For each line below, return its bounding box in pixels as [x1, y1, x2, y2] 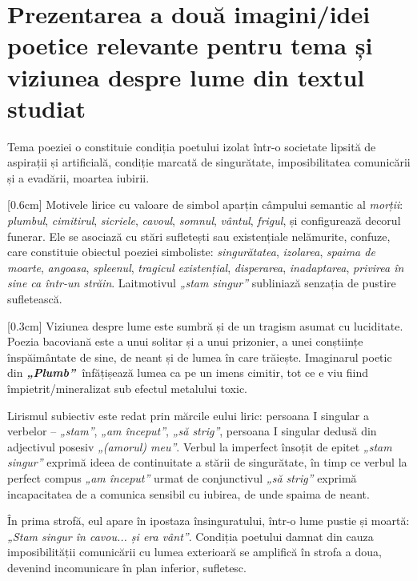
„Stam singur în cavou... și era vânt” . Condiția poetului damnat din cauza [7, 527, 374, 544]
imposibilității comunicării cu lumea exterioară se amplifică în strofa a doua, [7, 543, 382, 560]
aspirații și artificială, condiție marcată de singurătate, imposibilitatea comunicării [7, 154, 411, 170]
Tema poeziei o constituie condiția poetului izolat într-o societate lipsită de [7, 138, 376, 154]
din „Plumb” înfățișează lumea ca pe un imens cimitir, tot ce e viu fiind [7, 364, 369, 381]
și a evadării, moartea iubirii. [7, 169, 150, 186]
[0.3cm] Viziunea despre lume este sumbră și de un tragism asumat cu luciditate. [7, 317, 403, 334]
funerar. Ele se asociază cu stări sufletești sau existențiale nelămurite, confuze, [7, 227, 391, 244]
